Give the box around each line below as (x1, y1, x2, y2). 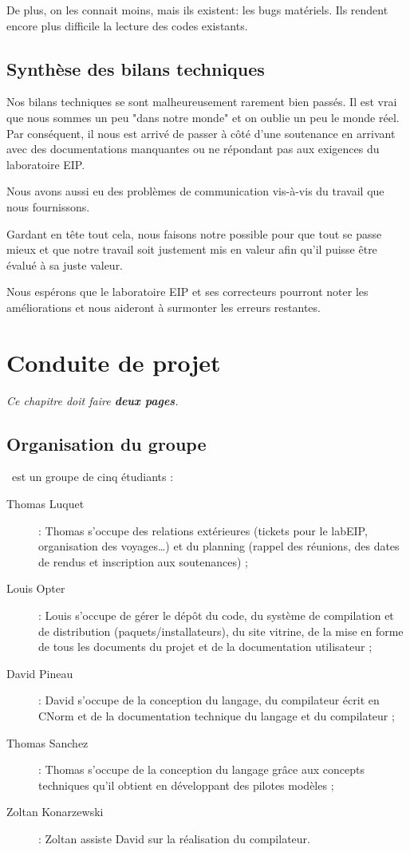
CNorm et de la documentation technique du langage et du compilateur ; (38, 707, 395, 724)
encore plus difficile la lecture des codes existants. (6, 17, 248, 34)
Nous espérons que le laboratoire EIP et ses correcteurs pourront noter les (6, 283, 369, 300)
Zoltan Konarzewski (6, 803, 104, 820)
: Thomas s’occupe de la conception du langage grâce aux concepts (38, 761, 365, 778)
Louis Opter (6, 580, 65, 597)
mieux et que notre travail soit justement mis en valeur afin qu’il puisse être (6, 241, 377, 258)
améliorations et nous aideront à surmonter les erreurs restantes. (6, 298, 321, 315)
